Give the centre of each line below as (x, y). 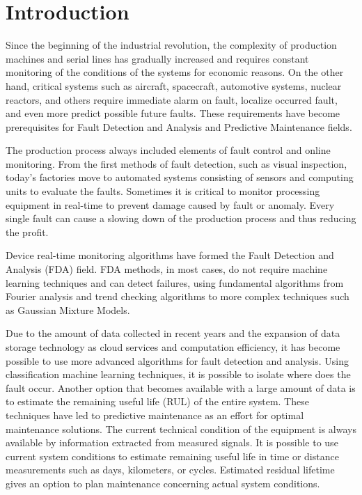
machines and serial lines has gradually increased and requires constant (157, 58)
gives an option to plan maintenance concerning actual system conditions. (163, 483)
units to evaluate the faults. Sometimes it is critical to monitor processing (163, 191)
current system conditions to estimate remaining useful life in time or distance (172, 456)
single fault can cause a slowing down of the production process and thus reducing (181, 218)
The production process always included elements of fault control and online (168, 150)
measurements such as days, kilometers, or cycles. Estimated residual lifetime (170, 470)
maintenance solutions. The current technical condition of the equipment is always (181, 429)
